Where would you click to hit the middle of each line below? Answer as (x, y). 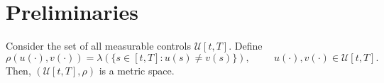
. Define (246, 46)
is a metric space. (137, 70)
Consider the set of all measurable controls (98, 46)
